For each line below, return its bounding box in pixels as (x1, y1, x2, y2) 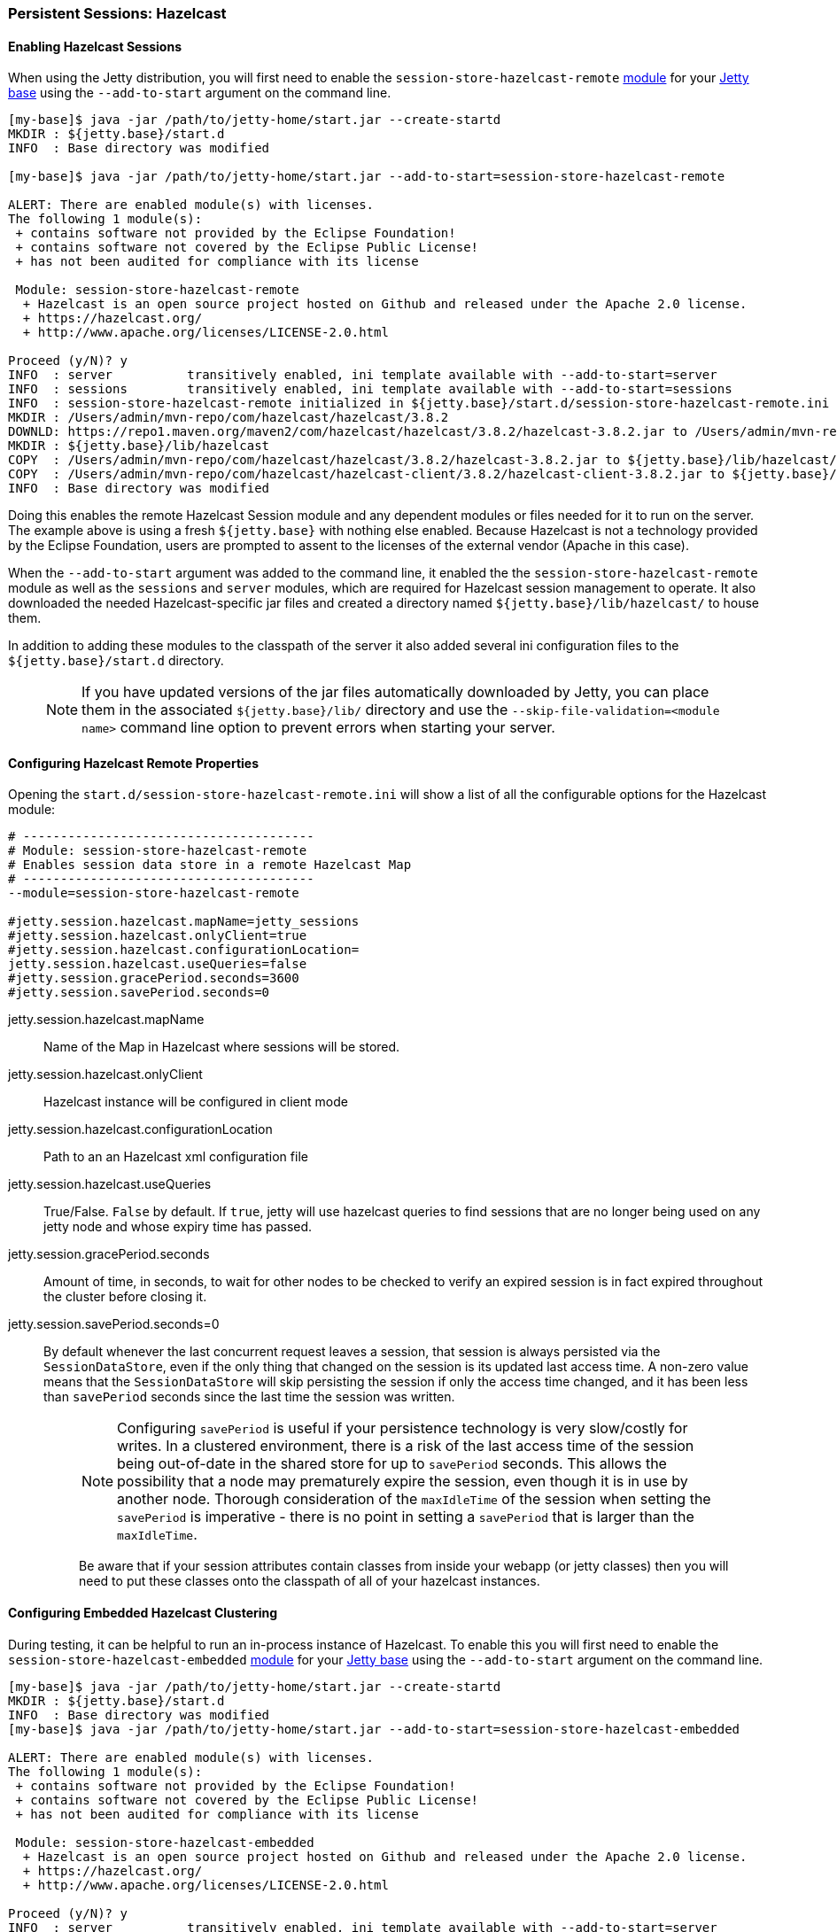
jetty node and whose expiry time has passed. (43, 1219, 313, 1235)
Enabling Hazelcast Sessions (8, 38, 182, 54)
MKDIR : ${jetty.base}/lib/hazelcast (8, 438, 270, 454)
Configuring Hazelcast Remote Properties (8, 755, 260, 771)
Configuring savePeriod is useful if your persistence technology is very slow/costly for (117, 1419, 688, 1438)
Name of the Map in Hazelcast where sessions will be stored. (43, 1039, 400, 1055)
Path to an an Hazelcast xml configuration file (43, 1149, 308, 1165)
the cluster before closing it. (43, 1289, 207, 1305)
